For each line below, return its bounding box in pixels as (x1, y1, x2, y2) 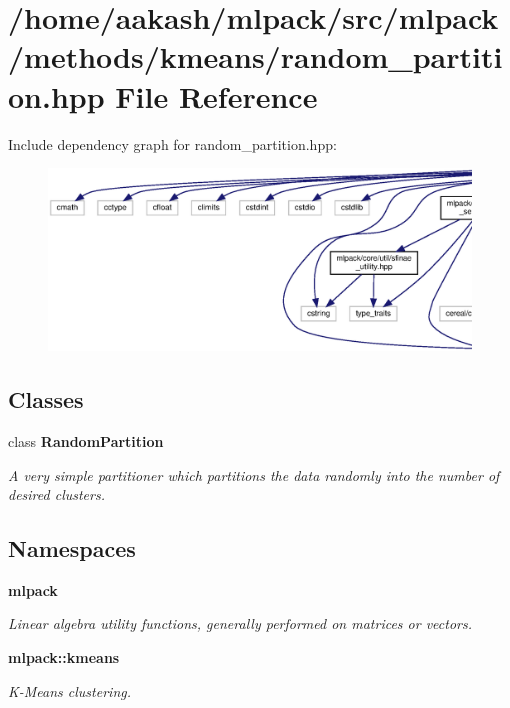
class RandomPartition (8, 430, 164, 451)
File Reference (115, 75, 318, 116)
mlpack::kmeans (8, 647, 120, 668)
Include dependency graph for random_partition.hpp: (8, 133, 337, 154)
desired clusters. (8, 484, 105, 505)
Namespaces (8, 533, 136, 564)
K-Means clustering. (8, 680, 131, 701)
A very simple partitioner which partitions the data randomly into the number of (8, 464, 500, 485)
